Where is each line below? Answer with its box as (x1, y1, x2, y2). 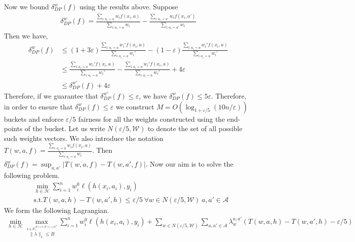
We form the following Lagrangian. (4, 205, 110, 215)
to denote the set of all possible (148, 123, 242, 134)
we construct (116, 101, 155, 111)
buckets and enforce (4, 113, 64, 124)
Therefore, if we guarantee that (4, 90, 98, 101)
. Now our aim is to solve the (146, 159, 234, 169)
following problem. (4, 170, 60, 180)
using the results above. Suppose (79, 1, 178, 11)
